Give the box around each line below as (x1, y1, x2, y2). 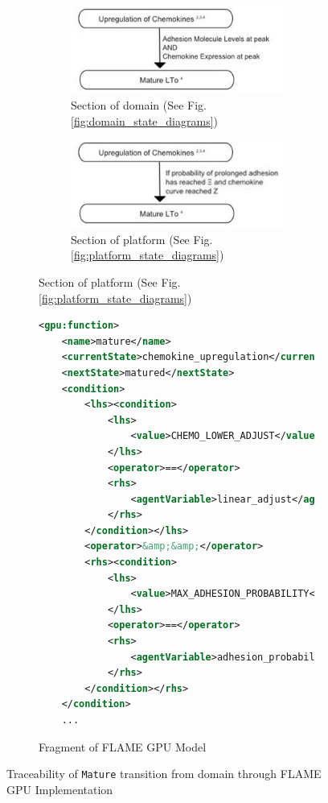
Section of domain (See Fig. (71, 97, 207, 114)
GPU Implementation (6, 780, 113, 797)
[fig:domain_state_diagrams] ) (71, 112, 219, 129)
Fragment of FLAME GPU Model (39, 738, 207, 755)
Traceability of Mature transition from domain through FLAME (6, 765, 322, 782)
